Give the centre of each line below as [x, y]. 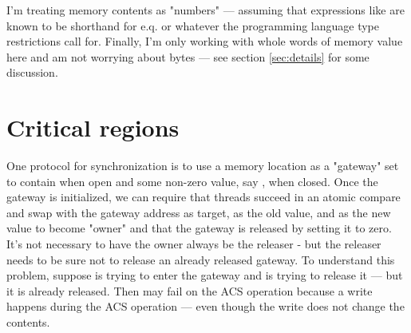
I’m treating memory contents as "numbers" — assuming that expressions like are [205, 10]
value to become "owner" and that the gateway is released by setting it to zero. [199, 228]
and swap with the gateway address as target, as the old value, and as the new [199, 212]
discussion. [32, 72]
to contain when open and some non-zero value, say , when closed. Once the [192, 181]
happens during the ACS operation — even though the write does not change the [205, 306]
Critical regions [93, 127]
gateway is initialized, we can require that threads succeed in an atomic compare [204, 197]
